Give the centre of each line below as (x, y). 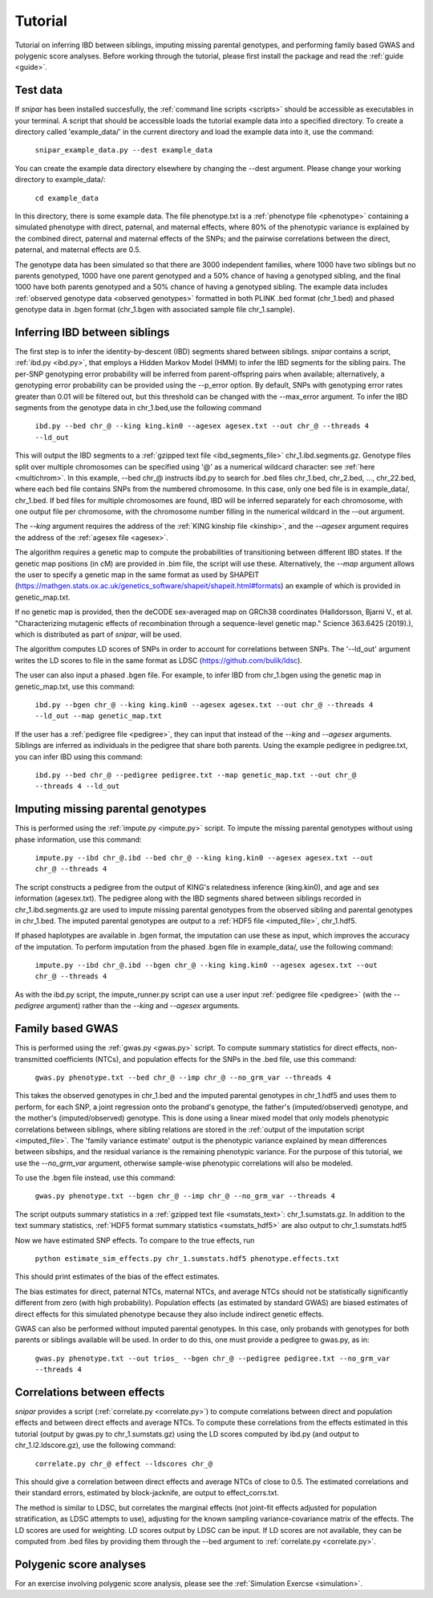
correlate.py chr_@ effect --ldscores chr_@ (124, 1464)
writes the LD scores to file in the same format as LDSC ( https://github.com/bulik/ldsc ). (158, 660)
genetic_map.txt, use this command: (75, 686)
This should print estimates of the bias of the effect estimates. (117, 1277)
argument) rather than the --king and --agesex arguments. (143, 1006)
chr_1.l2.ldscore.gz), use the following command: (95, 1446)
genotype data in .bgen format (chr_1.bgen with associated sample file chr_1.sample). (155, 310)
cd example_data (67, 198)
